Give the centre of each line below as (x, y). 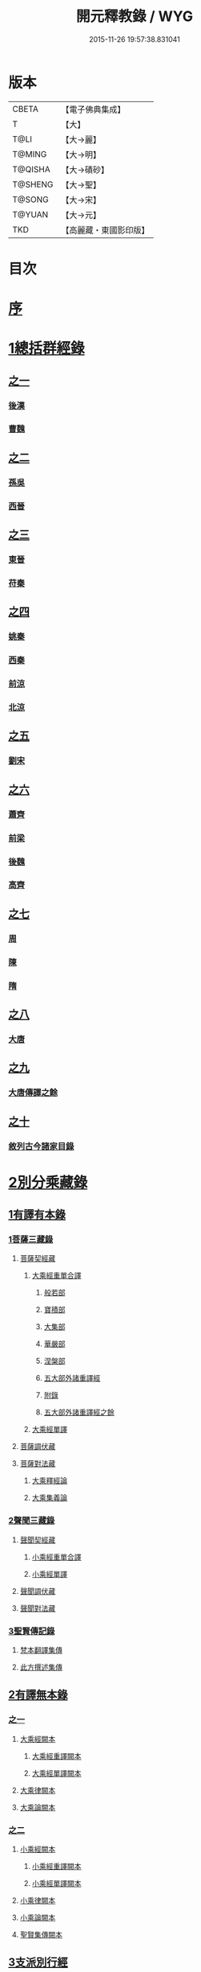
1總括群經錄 (47, 349)
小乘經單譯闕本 (56, 1883)
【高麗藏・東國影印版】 (105, 230)
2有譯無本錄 (38, 1695)
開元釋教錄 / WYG (135, 16)
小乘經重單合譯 (56, 1557)
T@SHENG (33, 184)
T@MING (30, 154)
